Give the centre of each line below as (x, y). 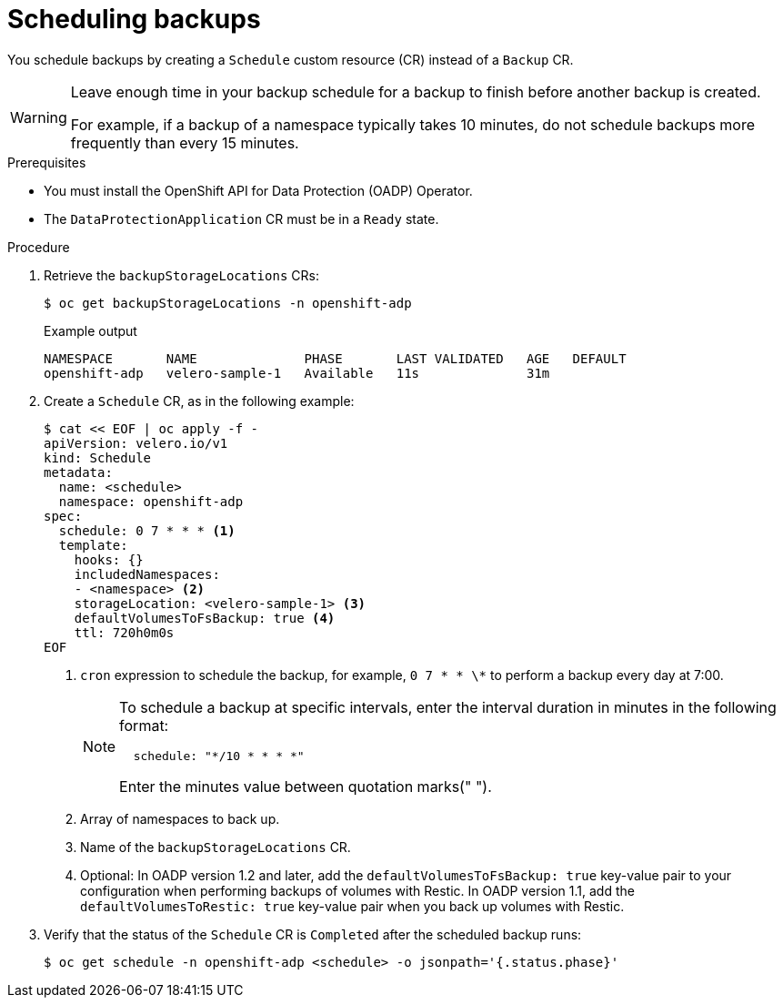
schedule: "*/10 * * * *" (219, 756)
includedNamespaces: (147, 574)
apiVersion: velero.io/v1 (136, 443)
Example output (90, 330)
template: (93, 545)
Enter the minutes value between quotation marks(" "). (306, 786)
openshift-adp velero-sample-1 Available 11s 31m (297, 373)
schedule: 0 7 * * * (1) (147, 530)
